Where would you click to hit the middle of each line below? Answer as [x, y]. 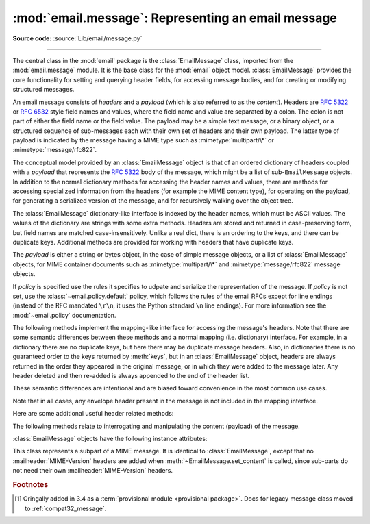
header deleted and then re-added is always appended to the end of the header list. [131, 376]
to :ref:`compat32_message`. [66, 508]
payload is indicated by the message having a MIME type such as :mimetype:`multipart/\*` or [143, 140]
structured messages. [44, 90]
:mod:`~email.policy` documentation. [64, 315]
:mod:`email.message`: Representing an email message [175, 18]
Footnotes [30, 484]
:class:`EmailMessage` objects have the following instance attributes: [110, 439]
